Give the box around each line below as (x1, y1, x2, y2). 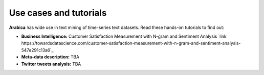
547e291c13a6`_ (21, 47, 54, 53)
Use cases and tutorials (9, 7, 107, 18)
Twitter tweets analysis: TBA (21, 61, 81, 67)
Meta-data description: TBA (21, 54, 80, 60)
